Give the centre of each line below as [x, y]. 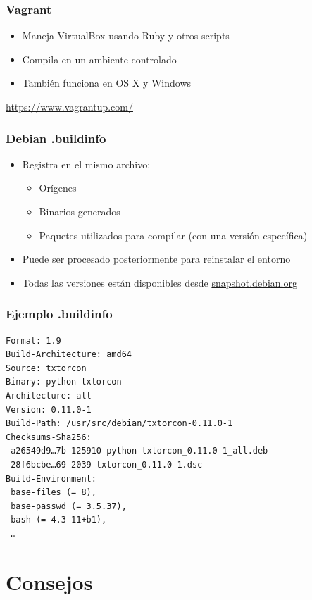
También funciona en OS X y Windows [107, 83]
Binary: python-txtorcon [64, 382]
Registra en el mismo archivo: [86, 164]
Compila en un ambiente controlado [99, 59]
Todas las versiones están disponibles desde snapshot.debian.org [160, 282]
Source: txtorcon [46, 368]
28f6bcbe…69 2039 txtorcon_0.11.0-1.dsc [107, 464]
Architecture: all [49, 395]
